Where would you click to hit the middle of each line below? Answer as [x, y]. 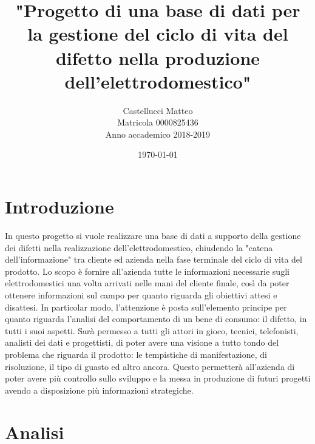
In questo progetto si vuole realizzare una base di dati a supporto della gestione [153, 235]
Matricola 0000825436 [158, 122]
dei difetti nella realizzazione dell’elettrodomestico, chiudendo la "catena [139, 247]
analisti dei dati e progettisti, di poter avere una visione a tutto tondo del [142, 342]
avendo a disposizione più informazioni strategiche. [99, 390]
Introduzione [59, 207]
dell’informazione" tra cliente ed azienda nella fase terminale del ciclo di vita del [154, 259]
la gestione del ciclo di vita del [158, 34]
